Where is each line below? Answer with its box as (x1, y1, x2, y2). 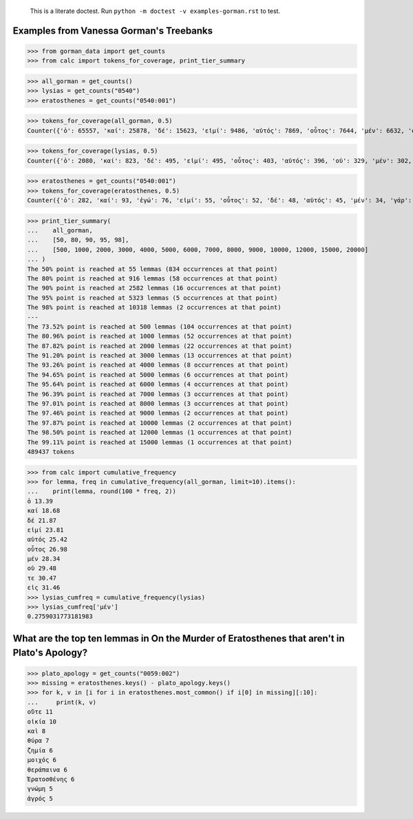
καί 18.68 (27, 507, 61, 515)
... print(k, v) (27, 698, 96, 706)
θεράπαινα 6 (27, 765, 68, 774)
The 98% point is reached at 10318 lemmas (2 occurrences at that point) (27, 303, 282, 312)
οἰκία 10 (27, 717, 57, 725)
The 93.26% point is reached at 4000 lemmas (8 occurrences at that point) (27, 361, 289, 369)
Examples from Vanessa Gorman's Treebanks (12, 25, 213, 36)
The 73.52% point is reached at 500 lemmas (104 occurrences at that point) (27, 323, 293, 330)
